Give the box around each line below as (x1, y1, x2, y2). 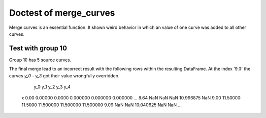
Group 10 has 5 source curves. (9, 57, 71, 63)
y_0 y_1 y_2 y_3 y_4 (33, 84, 71, 90)
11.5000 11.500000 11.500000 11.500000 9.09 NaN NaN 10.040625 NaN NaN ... (21, 102, 182, 108)
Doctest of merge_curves (9, 7, 115, 18)
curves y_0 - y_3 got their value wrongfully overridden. (9, 72, 120, 78)
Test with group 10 (9, 44, 67, 52)
